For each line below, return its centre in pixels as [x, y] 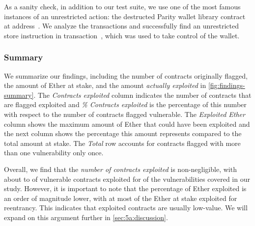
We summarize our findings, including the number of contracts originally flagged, [126, 75]
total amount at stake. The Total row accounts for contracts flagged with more [122, 143]
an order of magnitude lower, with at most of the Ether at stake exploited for [121, 198]
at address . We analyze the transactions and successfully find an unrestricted [121, 26]
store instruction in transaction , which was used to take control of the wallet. [122, 35]
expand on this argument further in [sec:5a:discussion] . [86, 217]
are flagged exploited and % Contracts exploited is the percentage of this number [125, 104]
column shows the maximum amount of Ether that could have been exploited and [127, 124]
